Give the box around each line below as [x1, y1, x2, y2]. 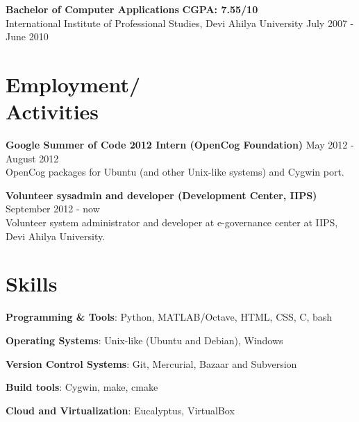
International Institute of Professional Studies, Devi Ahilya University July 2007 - [6, 15, 354, 30]
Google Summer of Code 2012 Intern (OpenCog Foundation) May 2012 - [6, 137, 354, 152]
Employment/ [6, 69, 141, 98]
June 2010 [6, 29, 49, 44]
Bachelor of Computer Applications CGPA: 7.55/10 [6, 2, 258, 16]
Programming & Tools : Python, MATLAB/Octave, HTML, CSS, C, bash [6, 310, 333, 324]
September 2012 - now [6, 201, 100, 216]
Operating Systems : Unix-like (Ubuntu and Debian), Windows [6, 332, 283, 347]
